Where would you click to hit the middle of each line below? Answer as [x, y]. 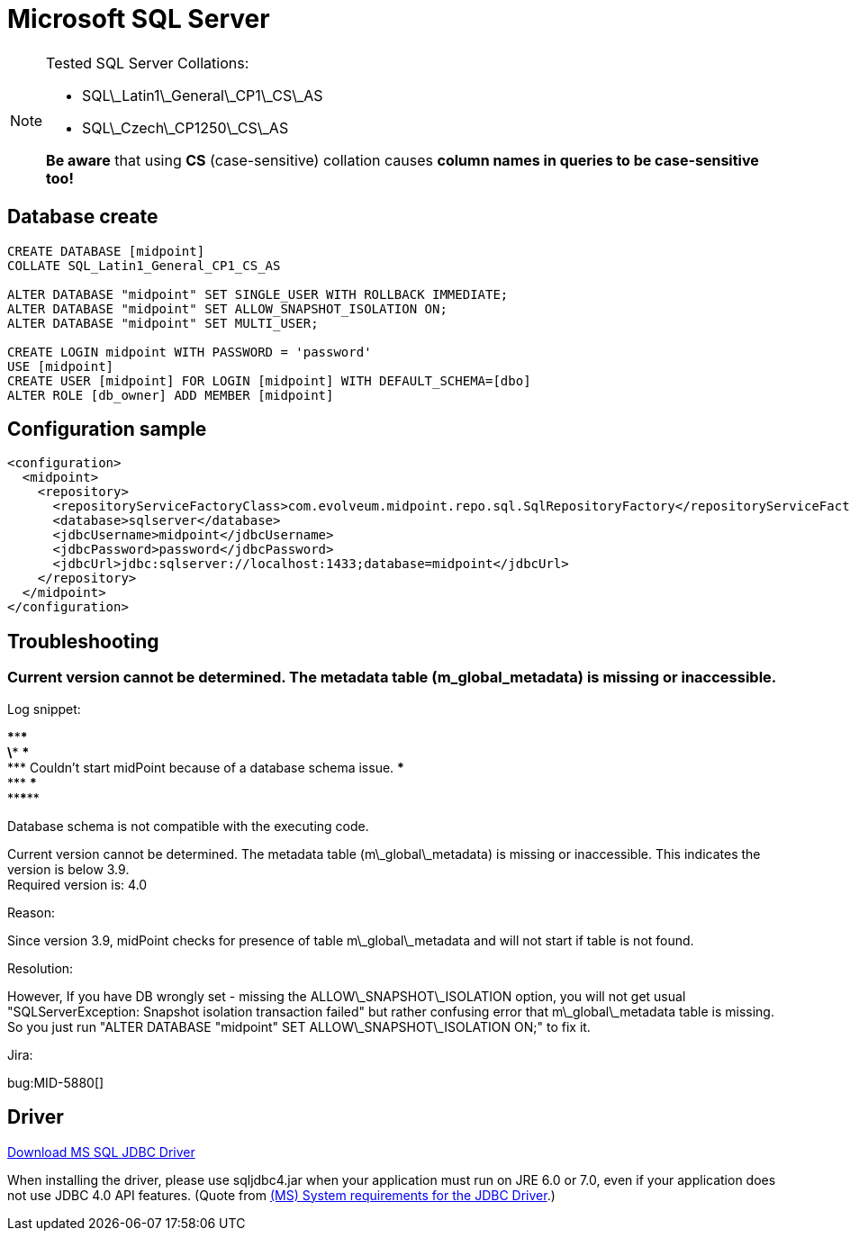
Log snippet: [44, 709]
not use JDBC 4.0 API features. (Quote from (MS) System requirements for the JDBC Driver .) [281, 1195]
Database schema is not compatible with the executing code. [188, 826]
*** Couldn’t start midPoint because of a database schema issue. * [206, 767]
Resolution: [41, 968]
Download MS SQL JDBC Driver [101, 1152]
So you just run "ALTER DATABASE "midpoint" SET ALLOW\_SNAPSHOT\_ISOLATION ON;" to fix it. [299, 1026]
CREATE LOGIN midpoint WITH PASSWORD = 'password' [190, 352]
